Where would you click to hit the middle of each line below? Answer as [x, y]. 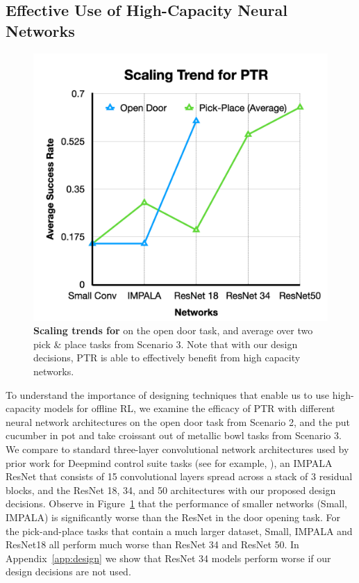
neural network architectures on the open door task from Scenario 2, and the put [178, 421]
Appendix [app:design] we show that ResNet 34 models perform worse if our [168, 558]
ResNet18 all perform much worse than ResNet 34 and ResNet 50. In [152, 544]
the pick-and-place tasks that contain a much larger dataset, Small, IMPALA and [179, 531]
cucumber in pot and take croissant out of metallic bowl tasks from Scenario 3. [174, 435]
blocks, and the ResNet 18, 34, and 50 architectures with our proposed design [171, 490]
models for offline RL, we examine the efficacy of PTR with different [190, 408]
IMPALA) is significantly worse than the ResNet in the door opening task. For [173, 517]
